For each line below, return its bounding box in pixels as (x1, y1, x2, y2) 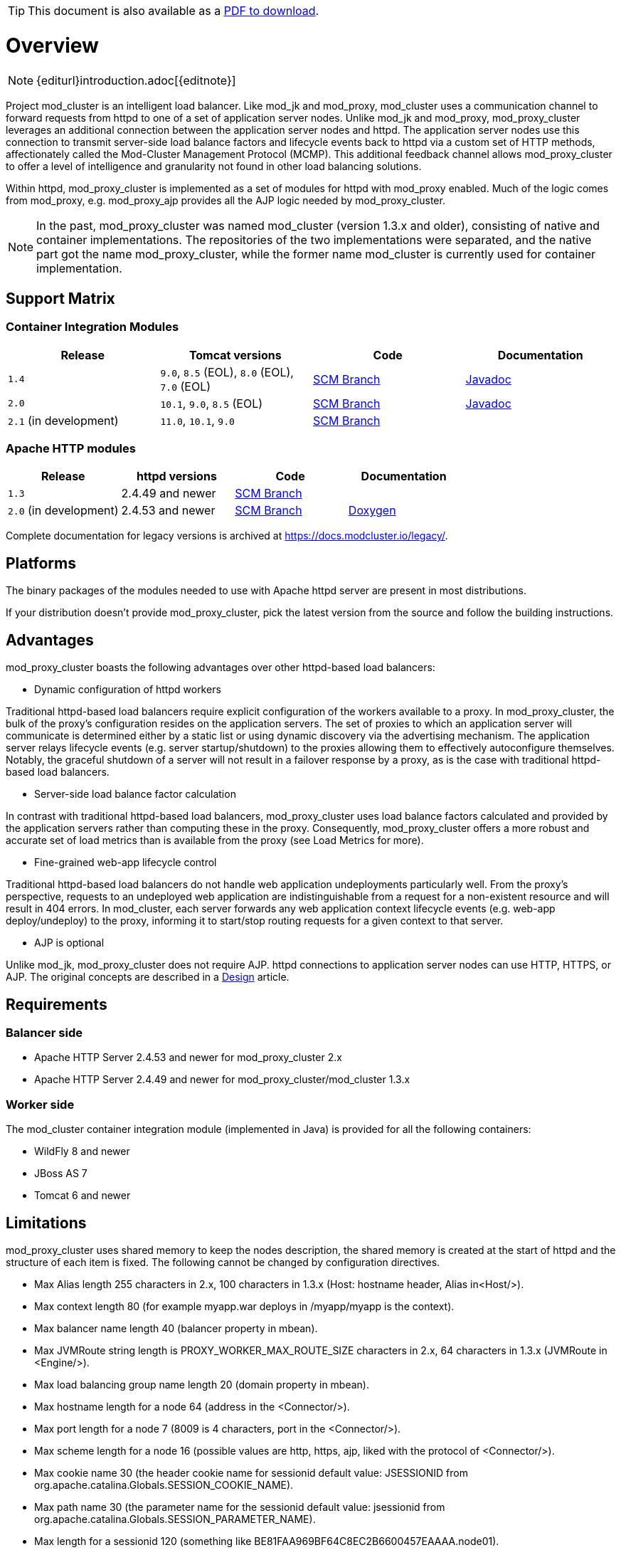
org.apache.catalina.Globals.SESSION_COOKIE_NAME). (34, 1478, 294, 1491)
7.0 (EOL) (160, 379, 211, 394)
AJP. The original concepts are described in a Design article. (6, 971, 290, 984)
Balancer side (6, 1026, 83, 1040)
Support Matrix (6, 289, 115, 307)
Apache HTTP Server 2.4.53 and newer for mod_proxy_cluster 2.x (34, 1051, 342, 1064)
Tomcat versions (189, 347, 282, 362)
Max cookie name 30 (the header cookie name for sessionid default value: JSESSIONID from (34, 1466, 468, 1479)
